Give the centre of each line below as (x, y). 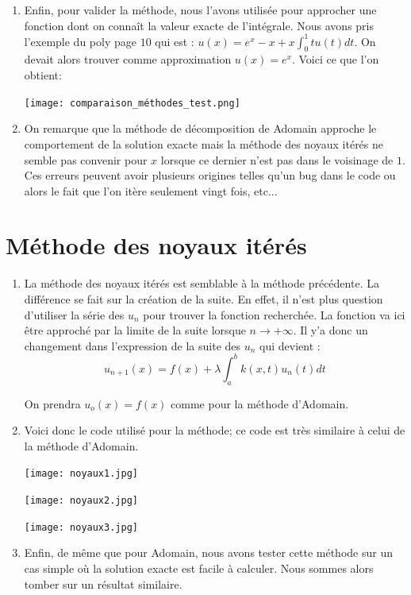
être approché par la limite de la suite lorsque (135, 330)
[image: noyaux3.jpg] (81, 527)
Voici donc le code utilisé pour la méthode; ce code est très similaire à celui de (215, 430)
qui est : (175, 41)
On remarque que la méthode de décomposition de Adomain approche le (200, 128)
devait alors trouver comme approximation (128, 59)
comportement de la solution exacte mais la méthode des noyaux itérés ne (204, 143)
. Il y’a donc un (330, 330)
